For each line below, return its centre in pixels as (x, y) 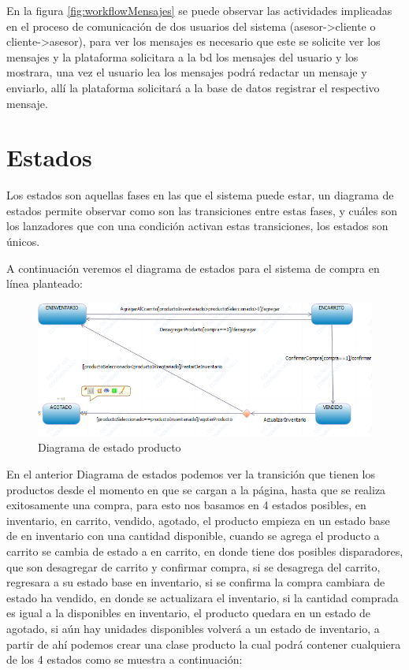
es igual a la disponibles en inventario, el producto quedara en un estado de (189, 613)
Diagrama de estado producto (110, 447)
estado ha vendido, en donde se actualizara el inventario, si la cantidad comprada (203, 597)
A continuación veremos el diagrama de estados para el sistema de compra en (193, 268)
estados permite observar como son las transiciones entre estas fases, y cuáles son (202, 210)
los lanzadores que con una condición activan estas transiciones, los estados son (197, 226)
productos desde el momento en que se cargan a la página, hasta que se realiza (196, 489)
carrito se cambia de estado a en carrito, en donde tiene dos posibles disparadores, (205, 551)
